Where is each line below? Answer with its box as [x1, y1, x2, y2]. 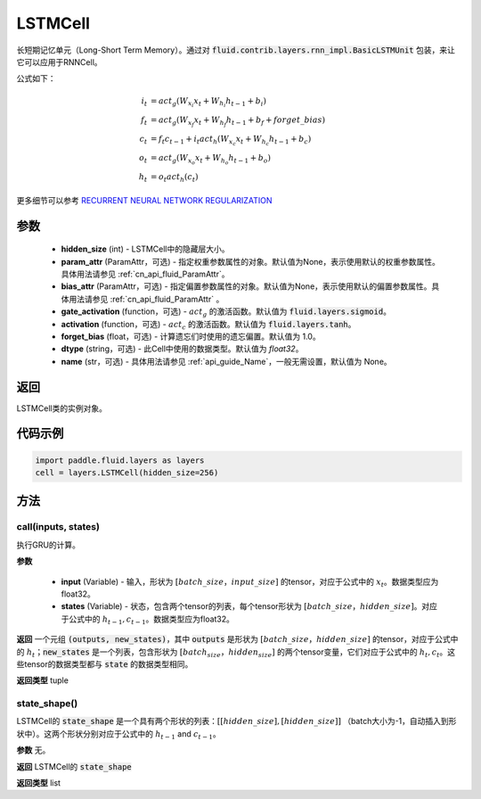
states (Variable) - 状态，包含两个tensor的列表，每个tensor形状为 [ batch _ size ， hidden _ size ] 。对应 [61, 601, 438, 612]
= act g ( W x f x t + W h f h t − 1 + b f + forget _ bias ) [150, 114, 326, 128]
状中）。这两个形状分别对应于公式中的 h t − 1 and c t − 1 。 [16, 728, 222, 741]
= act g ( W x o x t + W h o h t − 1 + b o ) [150, 152, 272, 167]
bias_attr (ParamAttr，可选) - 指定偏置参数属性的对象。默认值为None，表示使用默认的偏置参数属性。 [61, 281, 432, 292]
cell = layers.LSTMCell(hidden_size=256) [35, 468, 219, 478]
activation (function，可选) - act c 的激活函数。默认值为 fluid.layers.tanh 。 [61, 318, 356, 332]
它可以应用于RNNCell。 [16, 56, 102, 67]
